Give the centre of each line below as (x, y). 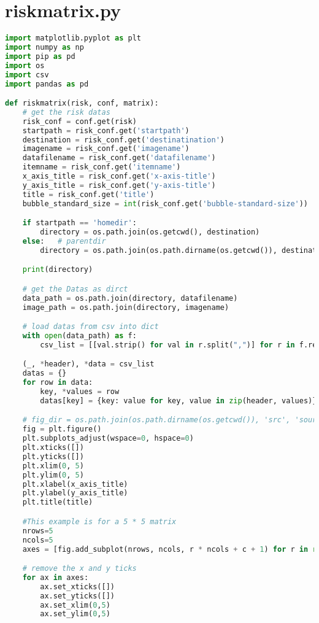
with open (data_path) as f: (79, 336)
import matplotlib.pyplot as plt (73, 38)
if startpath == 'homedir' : (79, 223)
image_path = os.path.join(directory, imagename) (126, 307)
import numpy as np (44, 47)
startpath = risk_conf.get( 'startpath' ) (106, 130)
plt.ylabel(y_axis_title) (75, 493)
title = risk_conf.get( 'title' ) (88, 194)
